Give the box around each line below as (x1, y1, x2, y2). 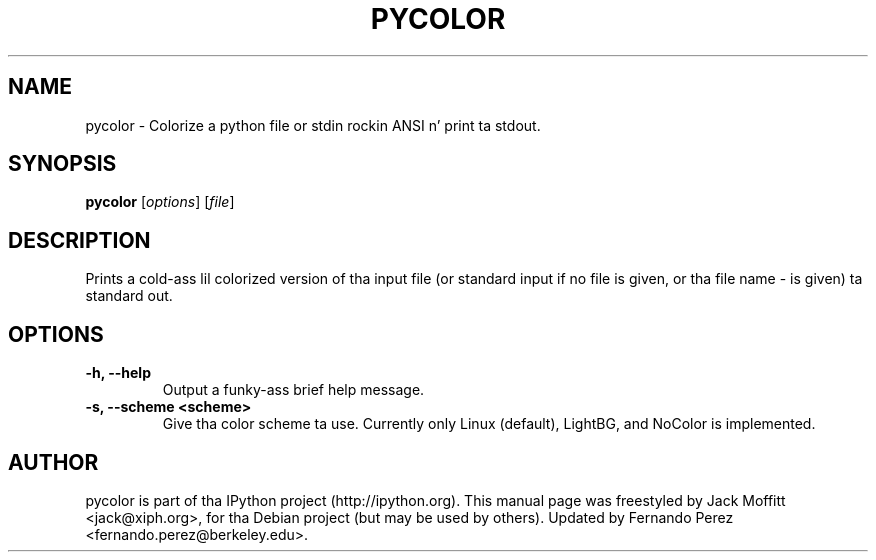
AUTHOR (8, 449, 99, 475)
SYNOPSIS (8, 151, 117, 177)
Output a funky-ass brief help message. (162, 381, 425, 399)
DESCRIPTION (8, 227, 151, 253)
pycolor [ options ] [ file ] (85, 193, 235, 211)
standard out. (85, 287, 173, 305)
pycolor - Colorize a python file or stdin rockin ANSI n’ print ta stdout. (85, 116, 541, 134)
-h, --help (85, 364, 151, 382)
